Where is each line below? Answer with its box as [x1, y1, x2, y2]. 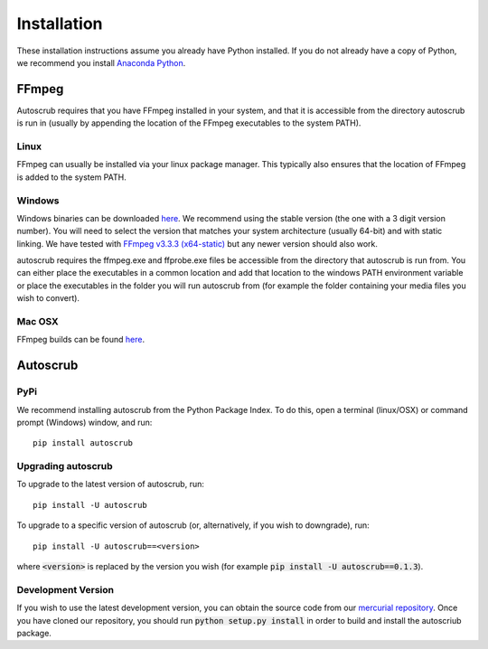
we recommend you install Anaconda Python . [16, 57, 186, 68]
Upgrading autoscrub [16, 460, 113, 473]
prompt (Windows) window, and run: [16, 417, 153, 428]
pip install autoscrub [33, 438, 134, 448]
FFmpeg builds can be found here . [16, 334, 145, 345]
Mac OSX [16, 315, 59, 328]
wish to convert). [16, 293, 80, 304]
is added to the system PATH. [16, 172, 127, 183]
